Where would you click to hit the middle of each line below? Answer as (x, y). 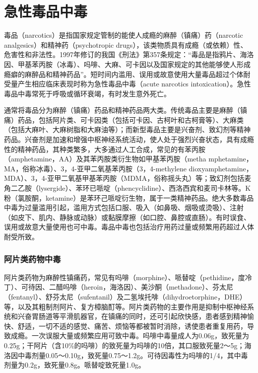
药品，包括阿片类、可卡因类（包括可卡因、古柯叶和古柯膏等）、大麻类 (130, 119)
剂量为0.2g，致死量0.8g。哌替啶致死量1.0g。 (75, 365)
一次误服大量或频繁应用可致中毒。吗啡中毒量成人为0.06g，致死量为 (140, 336)
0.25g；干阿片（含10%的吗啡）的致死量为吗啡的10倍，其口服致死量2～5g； (124, 345)
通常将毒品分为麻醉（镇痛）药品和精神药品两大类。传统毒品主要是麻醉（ (122, 110)
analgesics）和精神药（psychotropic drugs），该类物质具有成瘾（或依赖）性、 (126, 44)
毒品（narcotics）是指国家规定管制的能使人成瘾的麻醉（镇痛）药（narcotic (124, 35)
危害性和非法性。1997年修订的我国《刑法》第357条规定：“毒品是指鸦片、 (122, 54)
